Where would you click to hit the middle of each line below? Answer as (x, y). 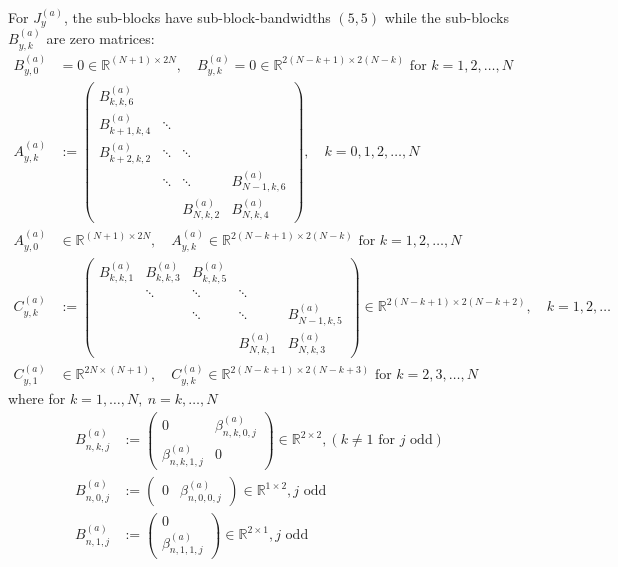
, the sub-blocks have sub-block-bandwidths (197, 17)
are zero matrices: (100, 38)
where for (37, 397)
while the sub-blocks (446, 17)
